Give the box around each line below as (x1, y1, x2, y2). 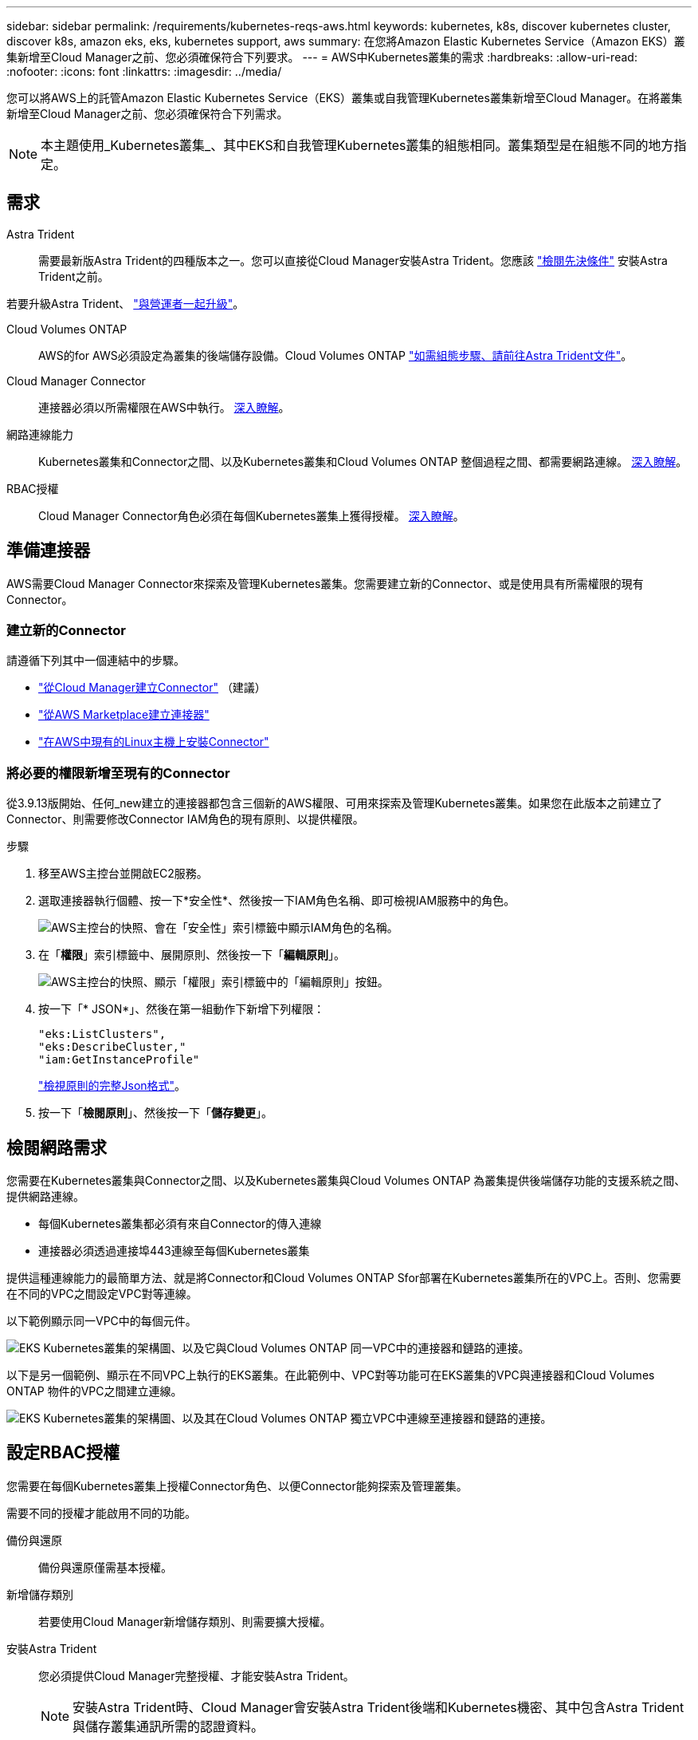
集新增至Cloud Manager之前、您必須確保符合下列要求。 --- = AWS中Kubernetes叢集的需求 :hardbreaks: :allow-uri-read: (6, 50, 637, 64)
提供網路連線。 (6, 1190, 84, 1204)
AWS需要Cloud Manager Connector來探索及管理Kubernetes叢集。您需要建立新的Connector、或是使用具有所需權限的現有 (6, 576, 644, 590)
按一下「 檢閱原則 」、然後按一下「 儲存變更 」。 (38, 1106, 273, 1120)
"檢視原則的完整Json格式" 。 (38, 1079, 186, 1093)
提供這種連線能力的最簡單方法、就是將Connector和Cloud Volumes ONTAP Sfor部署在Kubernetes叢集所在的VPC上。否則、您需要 (6, 1271, 681, 1285)
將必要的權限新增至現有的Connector (6, 764, 230, 781)
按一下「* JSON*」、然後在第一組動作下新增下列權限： (38, 1002, 325, 1016)
